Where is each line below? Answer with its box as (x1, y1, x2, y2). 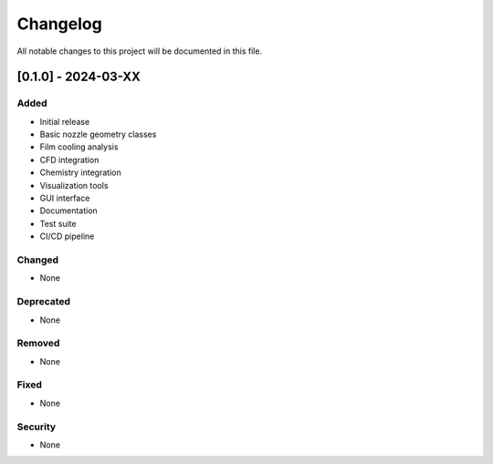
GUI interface (39, 192, 90, 204)
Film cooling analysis (39, 141, 119, 152)
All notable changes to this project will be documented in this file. (16, 46, 263, 57)
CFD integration (39, 154, 100, 165)
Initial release (39, 116, 90, 127)
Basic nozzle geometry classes (39, 129, 157, 140)
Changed (16, 253, 59, 266)
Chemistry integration (39, 167, 122, 178)
